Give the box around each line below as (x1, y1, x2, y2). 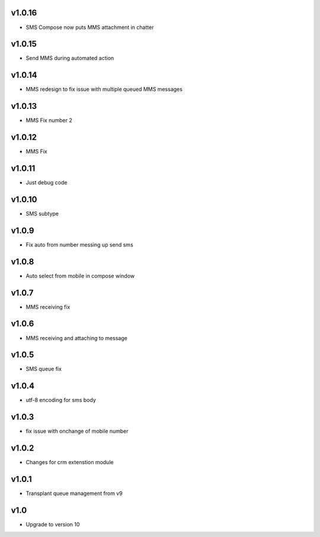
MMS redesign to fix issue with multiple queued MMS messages (25, 86, 183, 93)
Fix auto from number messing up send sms (25, 241, 133, 248)
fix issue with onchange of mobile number (25, 427, 129, 435)
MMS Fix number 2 (25, 117, 72, 124)
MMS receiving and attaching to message (25, 334, 127, 341)
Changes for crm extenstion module (25, 459, 114, 466)
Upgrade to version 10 (25, 521, 80, 528)
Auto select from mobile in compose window (25, 272, 135, 279)
